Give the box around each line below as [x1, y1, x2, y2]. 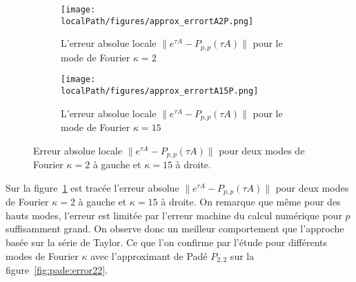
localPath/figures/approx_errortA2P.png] [61, 16, 254, 26]
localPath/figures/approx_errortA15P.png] [61, 86, 259, 97]
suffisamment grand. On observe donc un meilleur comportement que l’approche [6, 221, 344, 236]
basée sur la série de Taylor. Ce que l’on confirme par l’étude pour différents [6, 235, 328, 249]
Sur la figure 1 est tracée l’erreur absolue [6, 180, 179, 194]
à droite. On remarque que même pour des [161, 194, 341, 209]
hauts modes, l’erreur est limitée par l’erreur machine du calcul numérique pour [6, 208, 342, 222]
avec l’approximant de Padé [90, 248, 208, 263]
